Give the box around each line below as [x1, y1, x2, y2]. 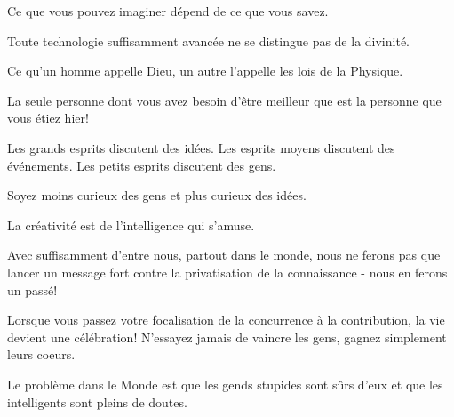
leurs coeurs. [7, 345, 76, 364]
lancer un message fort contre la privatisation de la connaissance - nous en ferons [7, 262, 448, 281]
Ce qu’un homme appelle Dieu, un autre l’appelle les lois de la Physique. [7, 61, 403, 80]
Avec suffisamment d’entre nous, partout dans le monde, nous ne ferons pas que [7, 245, 441, 264]
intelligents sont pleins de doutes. [7, 392, 187, 411]
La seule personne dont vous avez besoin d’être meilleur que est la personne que [7, 91, 442, 109]
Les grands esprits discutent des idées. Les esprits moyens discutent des [7, 138, 395, 156]
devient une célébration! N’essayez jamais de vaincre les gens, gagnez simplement [7, 327, 447, 346]
